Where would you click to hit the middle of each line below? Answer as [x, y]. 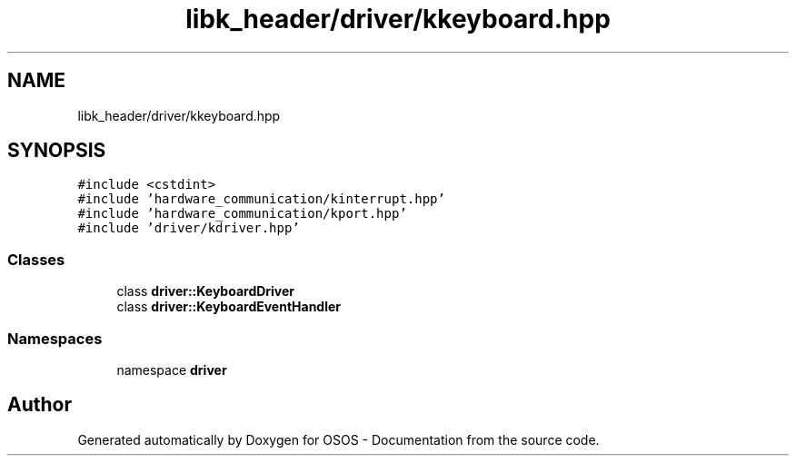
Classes [36, 259]
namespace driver [172, 369]
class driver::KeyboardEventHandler [229, 307]
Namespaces [55, 338]
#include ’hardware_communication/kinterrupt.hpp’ [261, 199]
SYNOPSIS [57, 151]
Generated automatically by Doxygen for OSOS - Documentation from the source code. [338, 439]
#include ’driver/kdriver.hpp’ [189, 228]
